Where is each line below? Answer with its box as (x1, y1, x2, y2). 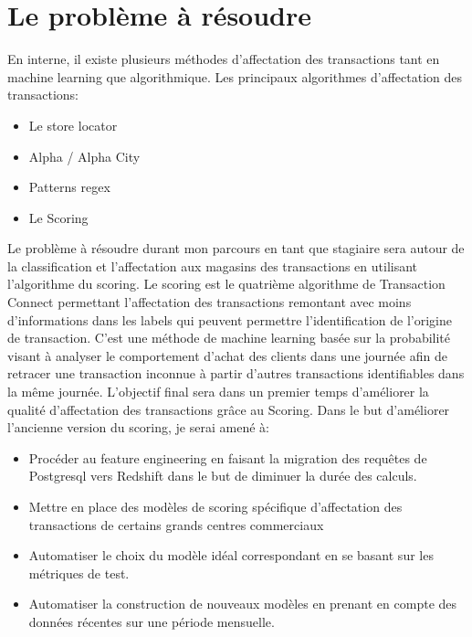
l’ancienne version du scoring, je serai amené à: (7, 418, 269, 437)
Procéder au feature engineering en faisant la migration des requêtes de (28, 448, 427, 467)
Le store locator (28, 115, 118, 134)
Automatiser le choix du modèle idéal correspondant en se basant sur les (28, 546, 434, 565)
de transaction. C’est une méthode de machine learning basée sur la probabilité (7, 328, 451, 347)
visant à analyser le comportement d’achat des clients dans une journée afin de (7, 345, 447, 365)
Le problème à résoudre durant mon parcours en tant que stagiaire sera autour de (7, 239, 465, 258)
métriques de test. (28, 563, 130, 582)
